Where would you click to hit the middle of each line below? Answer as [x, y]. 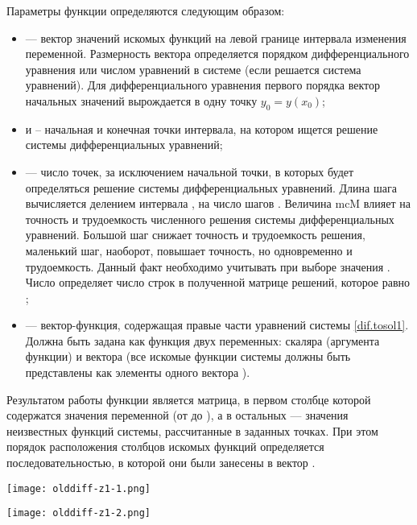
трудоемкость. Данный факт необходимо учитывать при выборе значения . [208, 266]
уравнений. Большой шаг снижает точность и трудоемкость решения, [195, 235]
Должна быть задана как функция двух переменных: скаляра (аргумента [202, 340]
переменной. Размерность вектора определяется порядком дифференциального [217, 54]
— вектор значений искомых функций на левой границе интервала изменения [216, 37]
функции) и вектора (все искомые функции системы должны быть [188, 356]
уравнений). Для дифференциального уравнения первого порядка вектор [202, 85]
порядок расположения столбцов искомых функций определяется [165, 446]
